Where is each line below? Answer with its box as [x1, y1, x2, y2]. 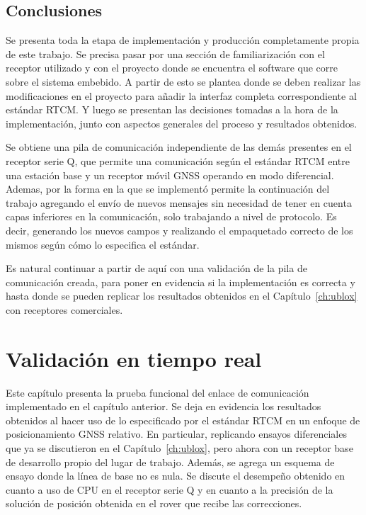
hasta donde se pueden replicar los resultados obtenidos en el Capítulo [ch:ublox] [6, 288, 358, 303]
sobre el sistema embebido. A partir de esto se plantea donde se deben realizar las [6, 74, 361, 89]
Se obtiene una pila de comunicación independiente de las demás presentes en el [6, 140, 352, 154]
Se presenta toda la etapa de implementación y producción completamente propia [6, 33, 360, 47]
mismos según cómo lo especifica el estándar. [6, 237, 200, 251]
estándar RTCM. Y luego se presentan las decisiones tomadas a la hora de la [6, 102, 338, 117]
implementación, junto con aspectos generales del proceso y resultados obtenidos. [6, 115, 358, 130]
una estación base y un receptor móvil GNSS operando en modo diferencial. [6, 167, 334, 182]
